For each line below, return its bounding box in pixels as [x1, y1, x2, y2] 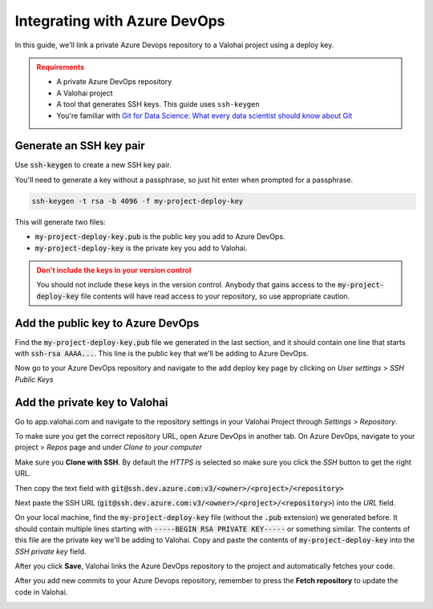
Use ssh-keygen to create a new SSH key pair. [14, 160, 172, 170]
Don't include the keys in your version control [36, 265, 192, 274]
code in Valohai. [14, 587, 68, 597]
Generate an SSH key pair [14, 139, 146, 152]
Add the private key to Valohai [14, 396, 168, 409]
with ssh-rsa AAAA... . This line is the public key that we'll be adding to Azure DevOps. [14, 349, 309, 359]
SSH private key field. [14, 546, 87, 556]
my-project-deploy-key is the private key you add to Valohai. [34, 243, 248, 253]
